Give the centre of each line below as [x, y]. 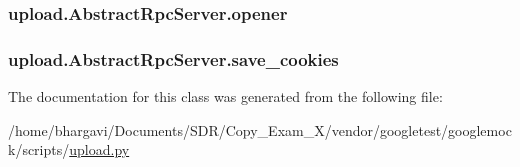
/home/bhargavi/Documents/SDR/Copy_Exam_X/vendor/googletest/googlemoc [260, 129]
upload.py [99, 149]
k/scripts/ [39, 149]
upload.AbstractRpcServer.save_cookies [173, 58]
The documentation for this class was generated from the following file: [225, 96]
